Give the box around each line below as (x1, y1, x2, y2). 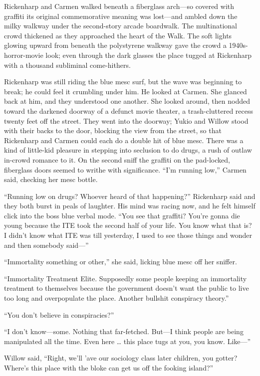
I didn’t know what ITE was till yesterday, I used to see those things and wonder (4, 230, 252, 240)
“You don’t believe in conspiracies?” (4, 309, 114, 320)
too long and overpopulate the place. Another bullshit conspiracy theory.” (4, 293, 229, 303)
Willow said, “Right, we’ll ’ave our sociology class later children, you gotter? (4, 353, 238, 363)
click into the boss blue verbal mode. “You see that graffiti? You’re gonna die (4, 210, 240, 220)
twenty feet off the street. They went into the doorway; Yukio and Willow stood (4, 115, 249, 126)
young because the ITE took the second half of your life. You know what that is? (4, 220, 252, 230)
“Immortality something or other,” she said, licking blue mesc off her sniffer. (4, 256, 237, 267)
